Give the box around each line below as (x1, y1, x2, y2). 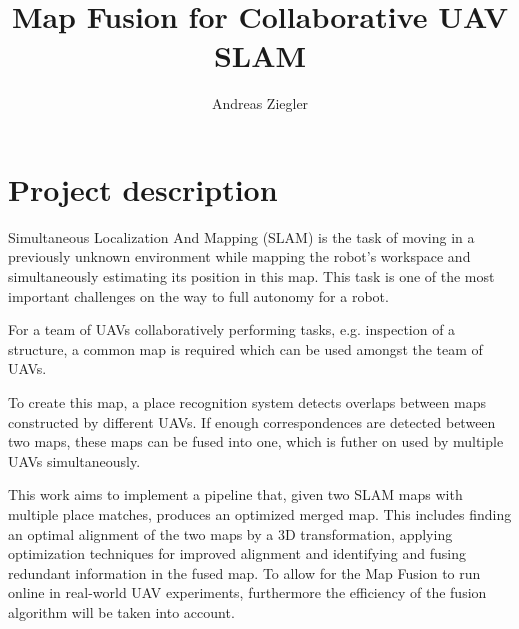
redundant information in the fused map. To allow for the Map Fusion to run (8, 562, 481, 583)
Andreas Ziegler (211, 93, 309, 114)
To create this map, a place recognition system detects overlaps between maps (8, 392, 487, 412)
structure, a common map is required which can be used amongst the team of (8, 338, 483, 359)
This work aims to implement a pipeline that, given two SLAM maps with (8, 484, 463, 505)
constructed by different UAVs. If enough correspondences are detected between (8, 411, 496, 432)
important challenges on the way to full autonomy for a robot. (8, 285, 389, 306)
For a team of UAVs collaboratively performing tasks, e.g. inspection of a (8, 319, 456, 340)
